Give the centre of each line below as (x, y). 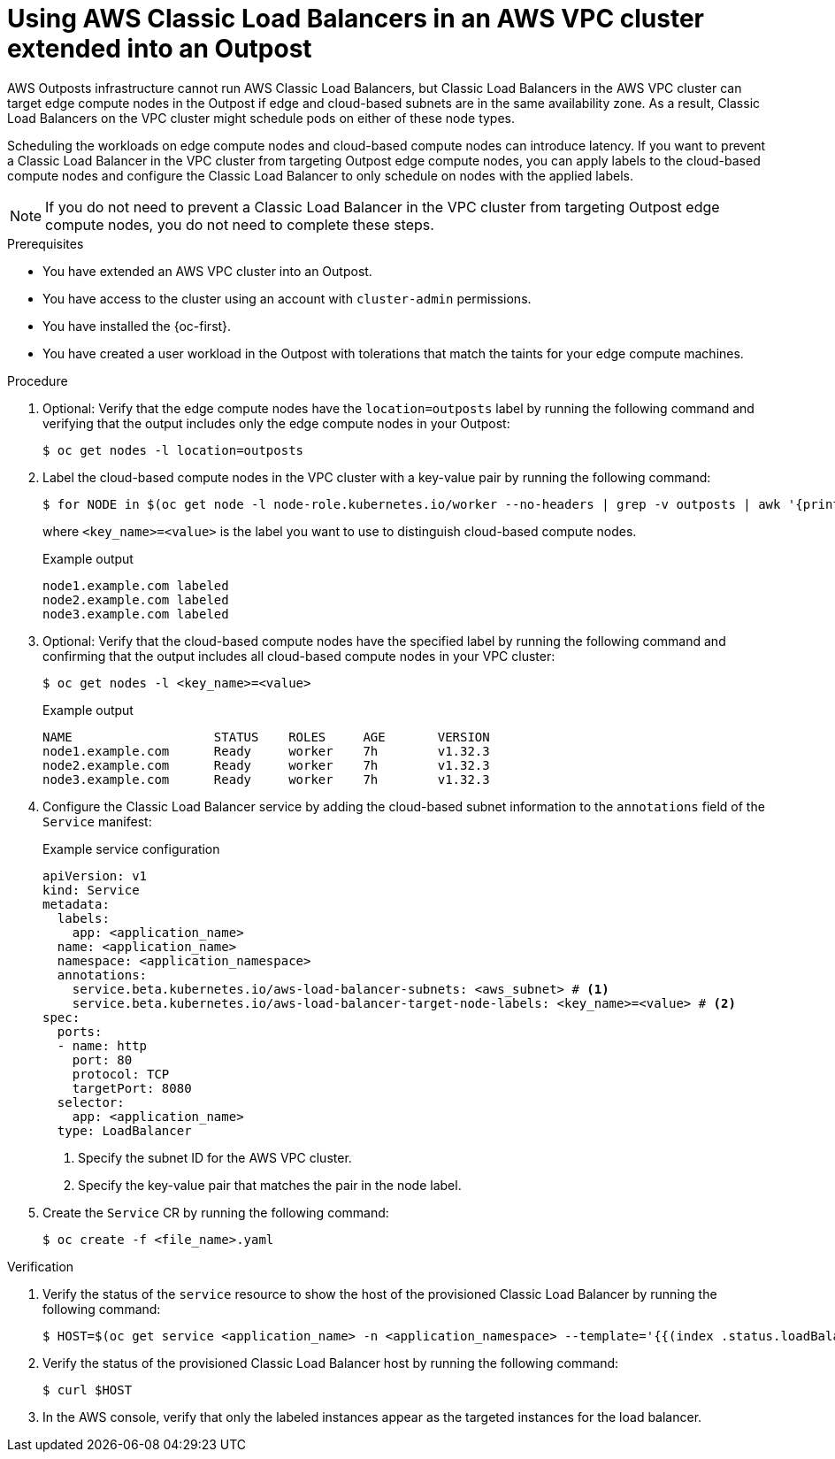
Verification (41, 1266)
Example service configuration (131, 849)
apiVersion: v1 (95, 875)
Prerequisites (46, 243)
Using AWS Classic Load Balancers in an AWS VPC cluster (356, 19)
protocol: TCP (121, 1074)
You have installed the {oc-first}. (137, 326)
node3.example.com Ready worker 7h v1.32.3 (266, 779)
